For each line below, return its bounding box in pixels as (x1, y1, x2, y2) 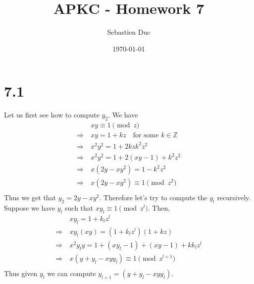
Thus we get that (4, 192, 56, 203)
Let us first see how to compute (4, 110, 100, 120)
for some (133, 132, 159, 139)
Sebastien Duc (107, 27, 151, 37)
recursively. (217, 192, 251, 203)
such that (65, 203, 94, 213)
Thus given (4, 268, 38, 278)
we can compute (47, 268, 96, 278)
